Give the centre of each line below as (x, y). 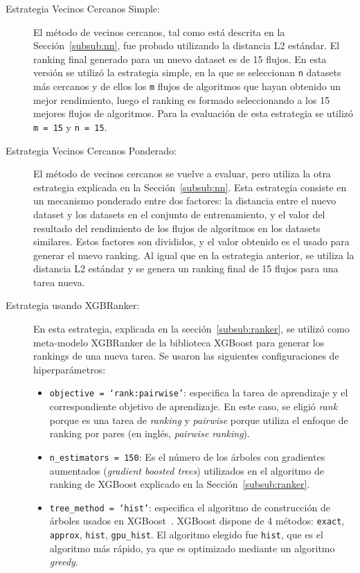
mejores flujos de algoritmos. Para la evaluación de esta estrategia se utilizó (193, 113)
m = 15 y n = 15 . (70, 126)
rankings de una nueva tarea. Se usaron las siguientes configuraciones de (186, 356)
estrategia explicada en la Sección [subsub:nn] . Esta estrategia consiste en (190, 187)
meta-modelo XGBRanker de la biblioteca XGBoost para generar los (179, 342)
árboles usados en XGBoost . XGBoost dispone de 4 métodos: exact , (197, 521)
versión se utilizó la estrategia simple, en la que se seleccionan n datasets (187, 72)
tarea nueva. (59, 282)
